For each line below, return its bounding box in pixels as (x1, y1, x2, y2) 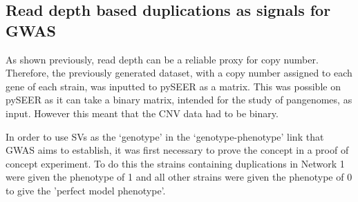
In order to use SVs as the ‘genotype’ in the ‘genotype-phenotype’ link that (6, 129, 324, 143)
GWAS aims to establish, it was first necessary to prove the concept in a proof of (6, 143, 349, 157)
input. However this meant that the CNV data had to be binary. (6, 105, 279, 120)
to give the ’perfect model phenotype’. (6, 183, 166, 197)
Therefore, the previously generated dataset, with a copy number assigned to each (6, 65, 352, 80)
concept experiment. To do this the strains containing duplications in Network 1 (6, 156, 345, 170)
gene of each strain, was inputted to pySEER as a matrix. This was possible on (6, 79, 341, 93)
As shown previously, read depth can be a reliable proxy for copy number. (6, 52, 319, 66)
